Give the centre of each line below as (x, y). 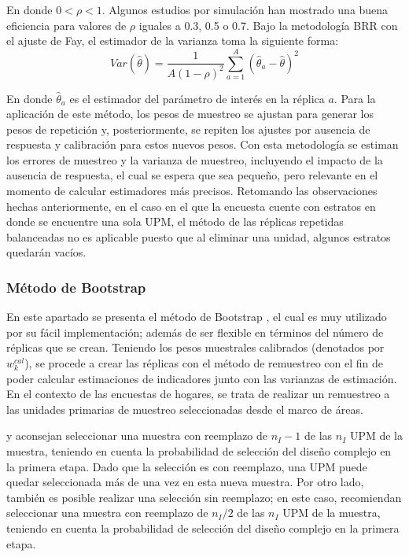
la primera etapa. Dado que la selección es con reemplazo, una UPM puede (187, 466)
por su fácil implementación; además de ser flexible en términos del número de (195, 332)
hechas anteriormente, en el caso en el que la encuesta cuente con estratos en (191, 206)
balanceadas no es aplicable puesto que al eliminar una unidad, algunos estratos (199, 236)
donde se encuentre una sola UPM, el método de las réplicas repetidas (175, 221)
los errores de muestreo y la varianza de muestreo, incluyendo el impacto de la (195, 159)
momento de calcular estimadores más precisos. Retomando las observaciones (192, 191)
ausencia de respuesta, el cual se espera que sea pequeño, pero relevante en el (192, 175)
